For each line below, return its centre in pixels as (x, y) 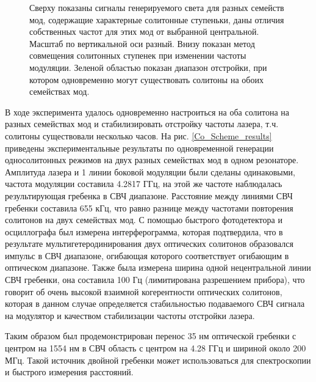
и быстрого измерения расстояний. (69, 372)
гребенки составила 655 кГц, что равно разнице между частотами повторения (149, 208)
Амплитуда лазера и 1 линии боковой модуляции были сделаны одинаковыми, (150, 171)
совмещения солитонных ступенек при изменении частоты (138, 55)
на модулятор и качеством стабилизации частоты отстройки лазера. (130, 315)
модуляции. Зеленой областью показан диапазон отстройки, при (148, 67)
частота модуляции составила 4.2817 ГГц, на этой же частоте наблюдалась (144, 184)
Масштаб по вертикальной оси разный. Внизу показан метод (142, 43)
